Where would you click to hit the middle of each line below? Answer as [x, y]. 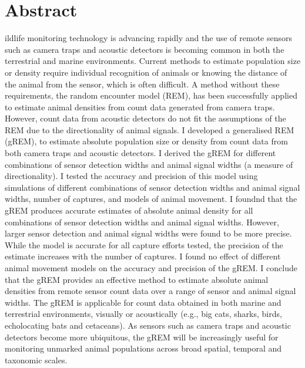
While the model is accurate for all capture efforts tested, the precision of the [144, 244]
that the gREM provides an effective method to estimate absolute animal [137, 279]
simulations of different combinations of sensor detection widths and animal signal [152, 187]
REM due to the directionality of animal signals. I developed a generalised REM [150, 129]
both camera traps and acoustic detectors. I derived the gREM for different [140, 153]
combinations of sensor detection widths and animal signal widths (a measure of [149, 164]
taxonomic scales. [36, 359]
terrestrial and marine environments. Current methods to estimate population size [153, 61]
